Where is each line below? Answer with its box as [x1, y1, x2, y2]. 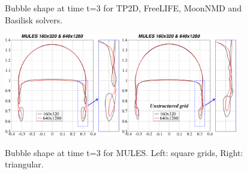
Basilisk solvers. [5, 13, 63, 26]
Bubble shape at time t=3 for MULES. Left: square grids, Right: [5, 146, 243, 158]
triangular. [5, 158, 44, 170]
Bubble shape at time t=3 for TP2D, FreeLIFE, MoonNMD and [5, 2, 242, 14]
